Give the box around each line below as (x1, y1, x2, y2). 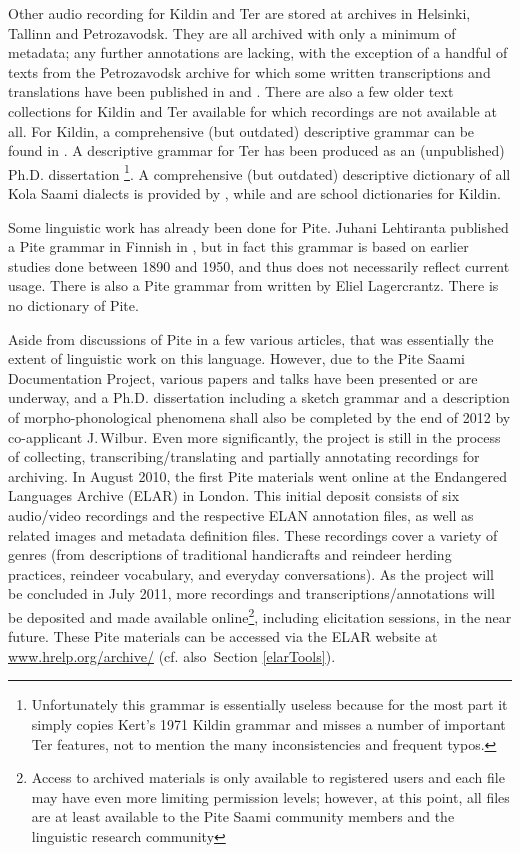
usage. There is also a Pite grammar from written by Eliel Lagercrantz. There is (8, 275, 499, 296)
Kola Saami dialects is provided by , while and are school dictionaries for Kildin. (8, 183, 501, 203)
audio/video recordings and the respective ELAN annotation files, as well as (8, 504, 474, 525)
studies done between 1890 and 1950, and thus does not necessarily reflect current (8, 255, 510, 276)
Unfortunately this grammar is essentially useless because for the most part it (31, 694, 508, 715)
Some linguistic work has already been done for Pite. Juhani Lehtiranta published (8, 216, 509, 237)
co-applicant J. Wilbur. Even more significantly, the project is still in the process (8, 426, 501, 447)
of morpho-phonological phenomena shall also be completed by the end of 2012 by (8, 406, 511, 427)
